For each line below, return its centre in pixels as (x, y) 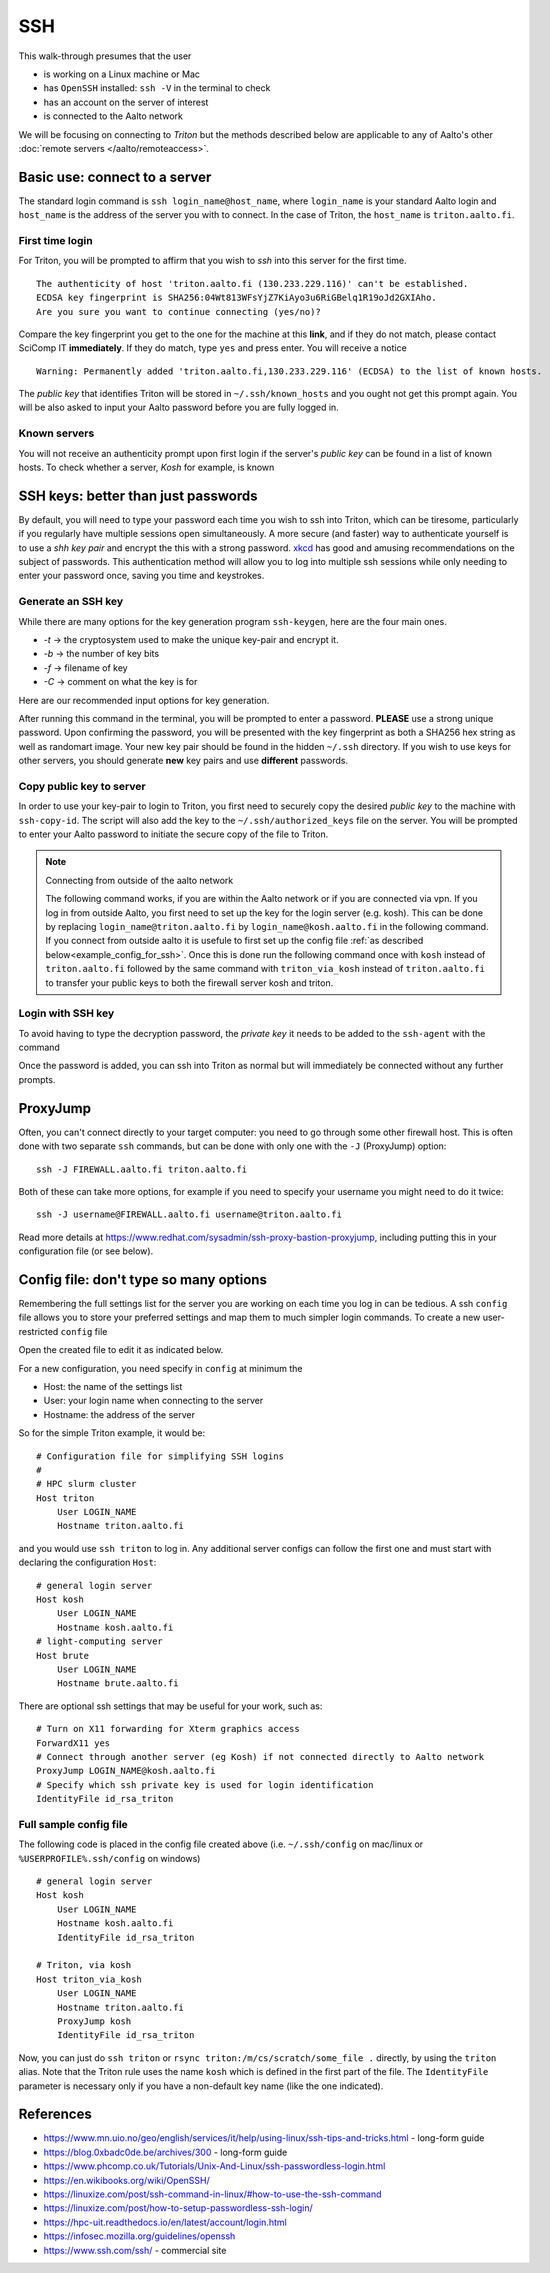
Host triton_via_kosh (89, 1979)
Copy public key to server (82, 786)
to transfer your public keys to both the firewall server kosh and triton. (189, 982)
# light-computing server (100, 1641)
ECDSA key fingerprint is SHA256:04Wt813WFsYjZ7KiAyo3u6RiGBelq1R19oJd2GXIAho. (236, 298)
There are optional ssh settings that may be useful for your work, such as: (170, 1706)
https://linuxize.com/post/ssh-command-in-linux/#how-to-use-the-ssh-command (212, 2194)
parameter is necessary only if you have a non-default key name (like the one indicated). (201, 2086)
